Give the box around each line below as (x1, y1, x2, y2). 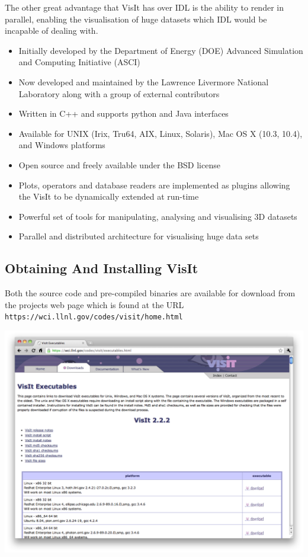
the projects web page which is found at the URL (5, 298, 184, 310)
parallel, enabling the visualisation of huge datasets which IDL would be (5, 12, 267, 25)
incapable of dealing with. (5, 24, 98, 37)
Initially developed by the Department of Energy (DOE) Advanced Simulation (18, 44, 303, 56)
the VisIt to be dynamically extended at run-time (18, 190, 199, 203)
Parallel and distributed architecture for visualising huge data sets (18, 230, 259, 242)
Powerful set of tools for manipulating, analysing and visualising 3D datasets (18, 210, 297, 222)
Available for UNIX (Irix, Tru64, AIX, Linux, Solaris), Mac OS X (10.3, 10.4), (18, 127, 303, 139)
